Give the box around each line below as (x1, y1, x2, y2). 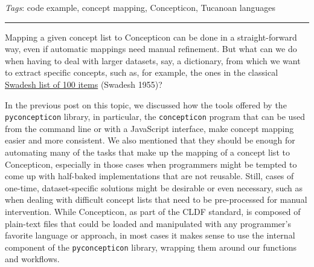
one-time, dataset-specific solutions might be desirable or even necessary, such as (5, 181, 303, 194)
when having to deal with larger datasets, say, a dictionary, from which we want (5, 54, 301, 67)
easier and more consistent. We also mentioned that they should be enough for (5, 134, 295, 147)
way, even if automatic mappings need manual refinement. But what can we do (5, 42, 297, 55)
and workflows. (5, 252, 60, 265)
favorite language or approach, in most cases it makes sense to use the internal (5, 229, 295, 242)
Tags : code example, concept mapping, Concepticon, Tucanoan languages (5, 1, 275, 13)
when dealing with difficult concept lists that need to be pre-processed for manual (5, 193, 307, 206)
